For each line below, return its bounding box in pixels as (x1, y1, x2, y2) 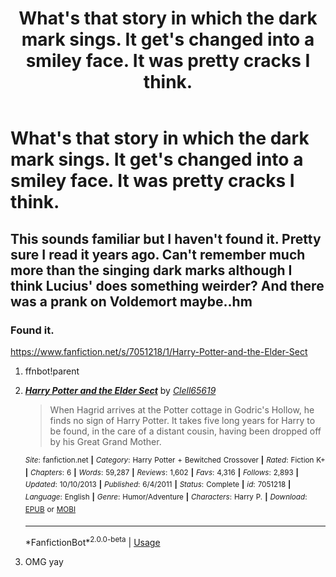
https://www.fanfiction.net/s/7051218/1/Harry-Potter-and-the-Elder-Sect (10, 345, 308, 357)
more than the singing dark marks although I (10, 262, 293, 279)
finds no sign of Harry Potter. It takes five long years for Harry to (49, 414, 316, 426)
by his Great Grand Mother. (49, 435, 162, 447)
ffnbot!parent (24, 365, 80, 377)
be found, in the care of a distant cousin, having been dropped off (49, 425, 322, 437)
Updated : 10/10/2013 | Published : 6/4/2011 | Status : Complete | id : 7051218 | (24, 480, 292, 490)
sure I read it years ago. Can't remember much (10, 246, 306, 263)
